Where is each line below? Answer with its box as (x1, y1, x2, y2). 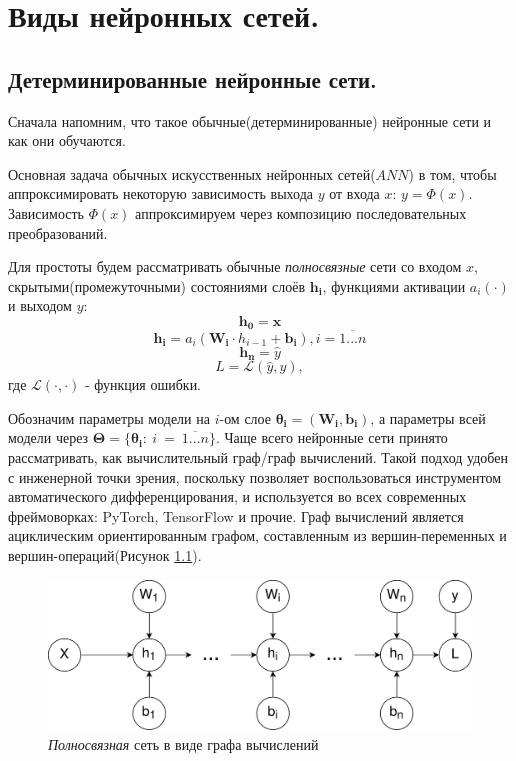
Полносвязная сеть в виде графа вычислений (48, 733, 319, 754)
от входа (329, 183, 380, 204)
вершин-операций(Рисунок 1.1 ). (8, 545, 202, 566)
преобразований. (8, 222, 108, 243)
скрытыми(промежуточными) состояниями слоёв (8, 275, 306, 296)
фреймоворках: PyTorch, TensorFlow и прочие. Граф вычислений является (8, 505, 464, 526)
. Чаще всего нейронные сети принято (215, 427, 448, 448)
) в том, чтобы (408, 163, 497, 184)
